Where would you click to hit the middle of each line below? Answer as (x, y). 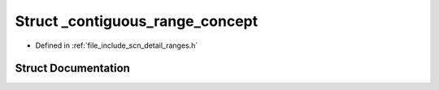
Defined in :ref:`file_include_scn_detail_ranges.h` (117, 45)
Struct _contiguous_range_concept (137, 21)
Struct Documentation (72, 69)
